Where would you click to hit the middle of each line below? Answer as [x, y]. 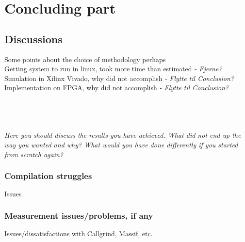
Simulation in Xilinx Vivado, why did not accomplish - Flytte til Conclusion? [119, 78]
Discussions [33, 39]
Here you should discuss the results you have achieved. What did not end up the [123, 135]
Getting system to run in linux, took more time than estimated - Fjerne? [113, 69]
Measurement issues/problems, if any [79, 215]
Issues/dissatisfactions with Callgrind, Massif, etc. [79, 234]
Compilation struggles [48, 176]
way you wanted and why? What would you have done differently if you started [121, 144]
